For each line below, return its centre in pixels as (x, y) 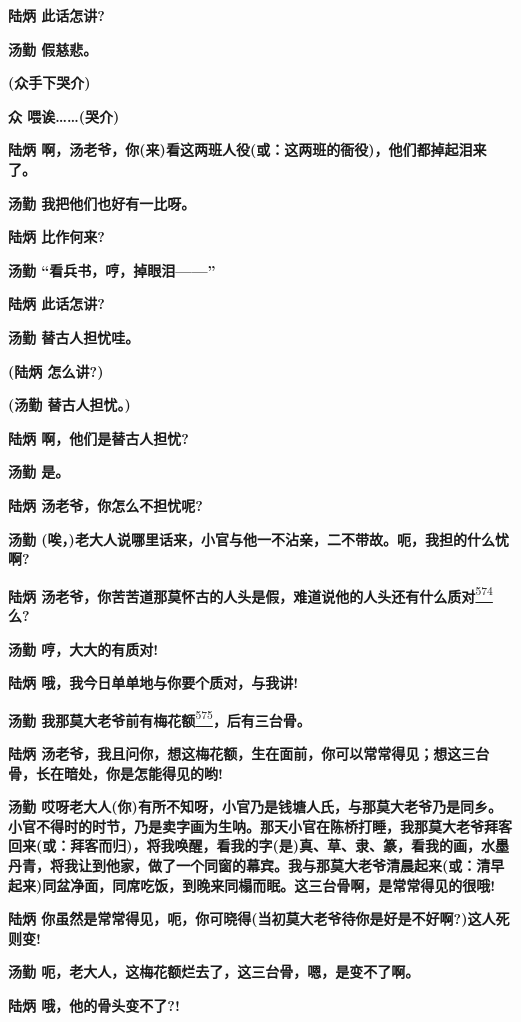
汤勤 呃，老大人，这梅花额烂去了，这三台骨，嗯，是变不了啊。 (214, 971)
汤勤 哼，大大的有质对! (83, 648)
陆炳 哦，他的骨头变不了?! (94, 1004)
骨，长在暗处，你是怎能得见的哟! (115, 772)
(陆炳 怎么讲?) (56, 370)
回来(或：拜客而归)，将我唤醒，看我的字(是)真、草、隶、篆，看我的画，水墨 (259, 845)
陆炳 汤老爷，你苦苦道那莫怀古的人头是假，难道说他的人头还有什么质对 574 (250, 594)
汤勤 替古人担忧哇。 (74, 336)
